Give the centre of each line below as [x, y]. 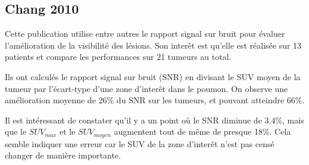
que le [16, 131]
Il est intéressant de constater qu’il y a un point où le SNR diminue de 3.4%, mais [154, 120]
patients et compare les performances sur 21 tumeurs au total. [118, 57]
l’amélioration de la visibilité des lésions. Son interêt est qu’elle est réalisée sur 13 [153, 45]
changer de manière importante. [63, 155]
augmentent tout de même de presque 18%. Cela [202, 131]
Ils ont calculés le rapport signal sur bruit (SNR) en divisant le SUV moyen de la [153, 76]
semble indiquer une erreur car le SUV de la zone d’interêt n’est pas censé [140, 143]
